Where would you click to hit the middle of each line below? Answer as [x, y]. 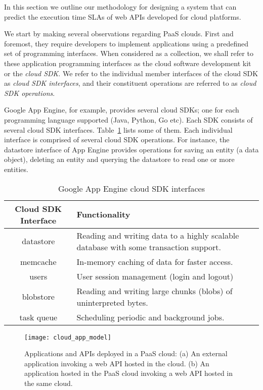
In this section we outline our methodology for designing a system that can [120, 7]
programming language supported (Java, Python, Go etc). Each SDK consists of [128, 119]
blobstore [38, 296]
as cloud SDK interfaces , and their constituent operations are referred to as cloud [130, 83]
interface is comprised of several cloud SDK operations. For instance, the [117, 140]
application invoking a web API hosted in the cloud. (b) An [117, 363]
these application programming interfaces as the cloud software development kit [128, 63]
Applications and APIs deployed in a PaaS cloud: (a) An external [126, 353]
